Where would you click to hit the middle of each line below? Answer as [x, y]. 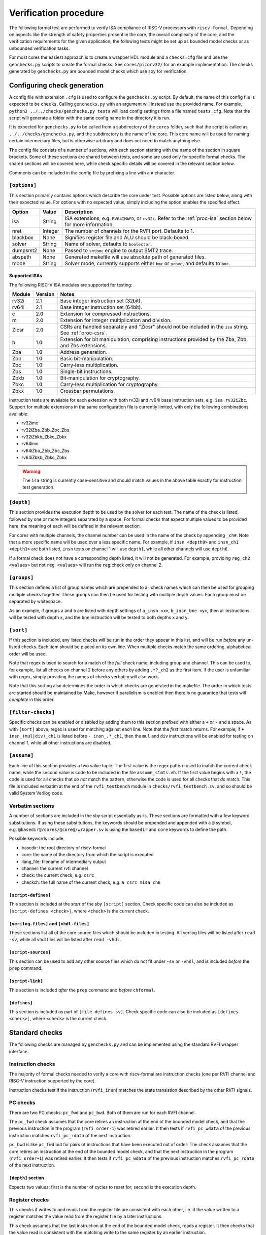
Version [45, 294]
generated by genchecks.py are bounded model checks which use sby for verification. [99, 71]
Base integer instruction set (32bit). [101, 301]
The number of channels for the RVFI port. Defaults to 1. [130, 231]
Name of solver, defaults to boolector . [108, 244]
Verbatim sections [32, 806]
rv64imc [30, 444]
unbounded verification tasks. [39, 48]
